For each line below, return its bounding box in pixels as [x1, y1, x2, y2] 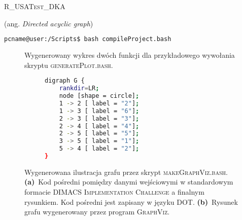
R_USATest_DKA [4, 1, 65, 11]
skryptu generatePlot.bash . [24, 59, 113, 70]
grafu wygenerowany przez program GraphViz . [24, 206, 170, 217]
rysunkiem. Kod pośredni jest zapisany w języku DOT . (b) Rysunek [24, 196, 238, 207]
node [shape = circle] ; [59, 92, 140, 99]
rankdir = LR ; [59, 85, 99, 92]
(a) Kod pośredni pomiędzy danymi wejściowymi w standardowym [24, 176, 233, 187]
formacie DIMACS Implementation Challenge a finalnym [24, 187, 204, 197]
